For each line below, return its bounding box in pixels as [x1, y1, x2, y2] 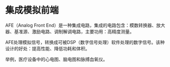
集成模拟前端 [5, 5, 59, 16]
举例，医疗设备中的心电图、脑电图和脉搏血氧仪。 [5, 56, 108, 62]
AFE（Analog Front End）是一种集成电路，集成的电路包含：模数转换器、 [5, 22, 156, 28]
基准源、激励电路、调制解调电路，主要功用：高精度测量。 [14, 28, 134, 34]
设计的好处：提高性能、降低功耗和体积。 [5, 45, 90, 51]
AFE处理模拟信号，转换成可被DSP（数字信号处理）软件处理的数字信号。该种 [5, 39, 165, 45]
